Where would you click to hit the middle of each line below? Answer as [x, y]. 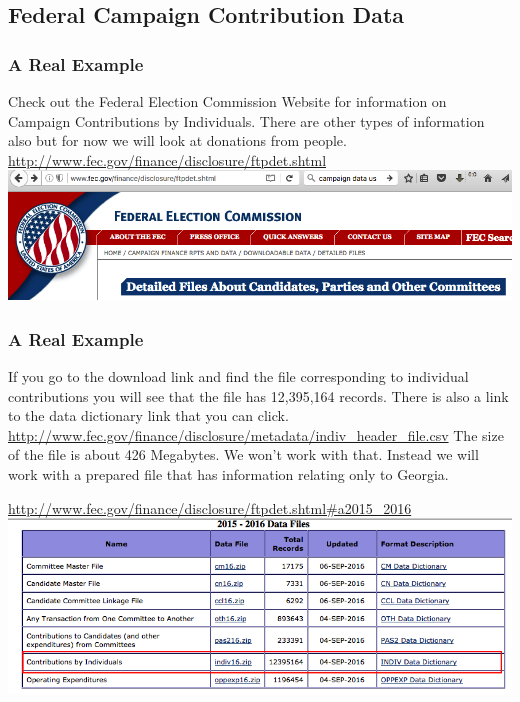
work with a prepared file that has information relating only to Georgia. [228, 474]
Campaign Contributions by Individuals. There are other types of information [246, 120]
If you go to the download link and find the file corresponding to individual [238, 376]
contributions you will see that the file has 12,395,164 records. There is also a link [258, 395]
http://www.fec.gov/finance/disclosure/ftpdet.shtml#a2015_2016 [210, 507]
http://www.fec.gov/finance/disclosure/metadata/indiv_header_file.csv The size [256, 434]
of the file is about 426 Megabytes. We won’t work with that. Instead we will [243, 454]
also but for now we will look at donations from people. [177, 140]
